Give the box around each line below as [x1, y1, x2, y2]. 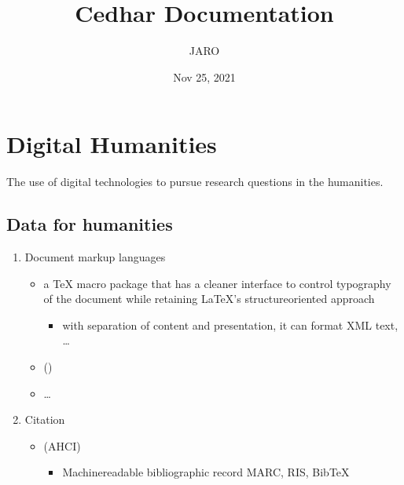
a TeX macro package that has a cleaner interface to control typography [43, 275, 391, 291]
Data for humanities [6, 212, 173, 236]
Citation [24, 411, 65, 428]
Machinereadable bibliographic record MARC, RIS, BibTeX [62, 464, 350, 480]
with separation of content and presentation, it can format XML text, [62, 316, 398, 333]
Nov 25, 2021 [173, 68, 236, 85]
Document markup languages [24, 249, 166, 265]
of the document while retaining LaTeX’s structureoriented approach [43, 290, 375, 307]
